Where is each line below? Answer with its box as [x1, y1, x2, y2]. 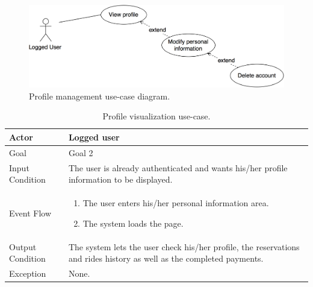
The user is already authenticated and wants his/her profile [68, 161, 288, 174]
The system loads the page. [82, 216, 184, 229]
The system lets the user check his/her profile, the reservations [68, 240, 300, 253]
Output [9, 240, 37, 253]
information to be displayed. [68, 173, 173, 186]
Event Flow [9, 206, 51, 219]
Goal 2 [68, 146, 93, 159]
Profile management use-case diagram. [29, 89, 170, 102]
